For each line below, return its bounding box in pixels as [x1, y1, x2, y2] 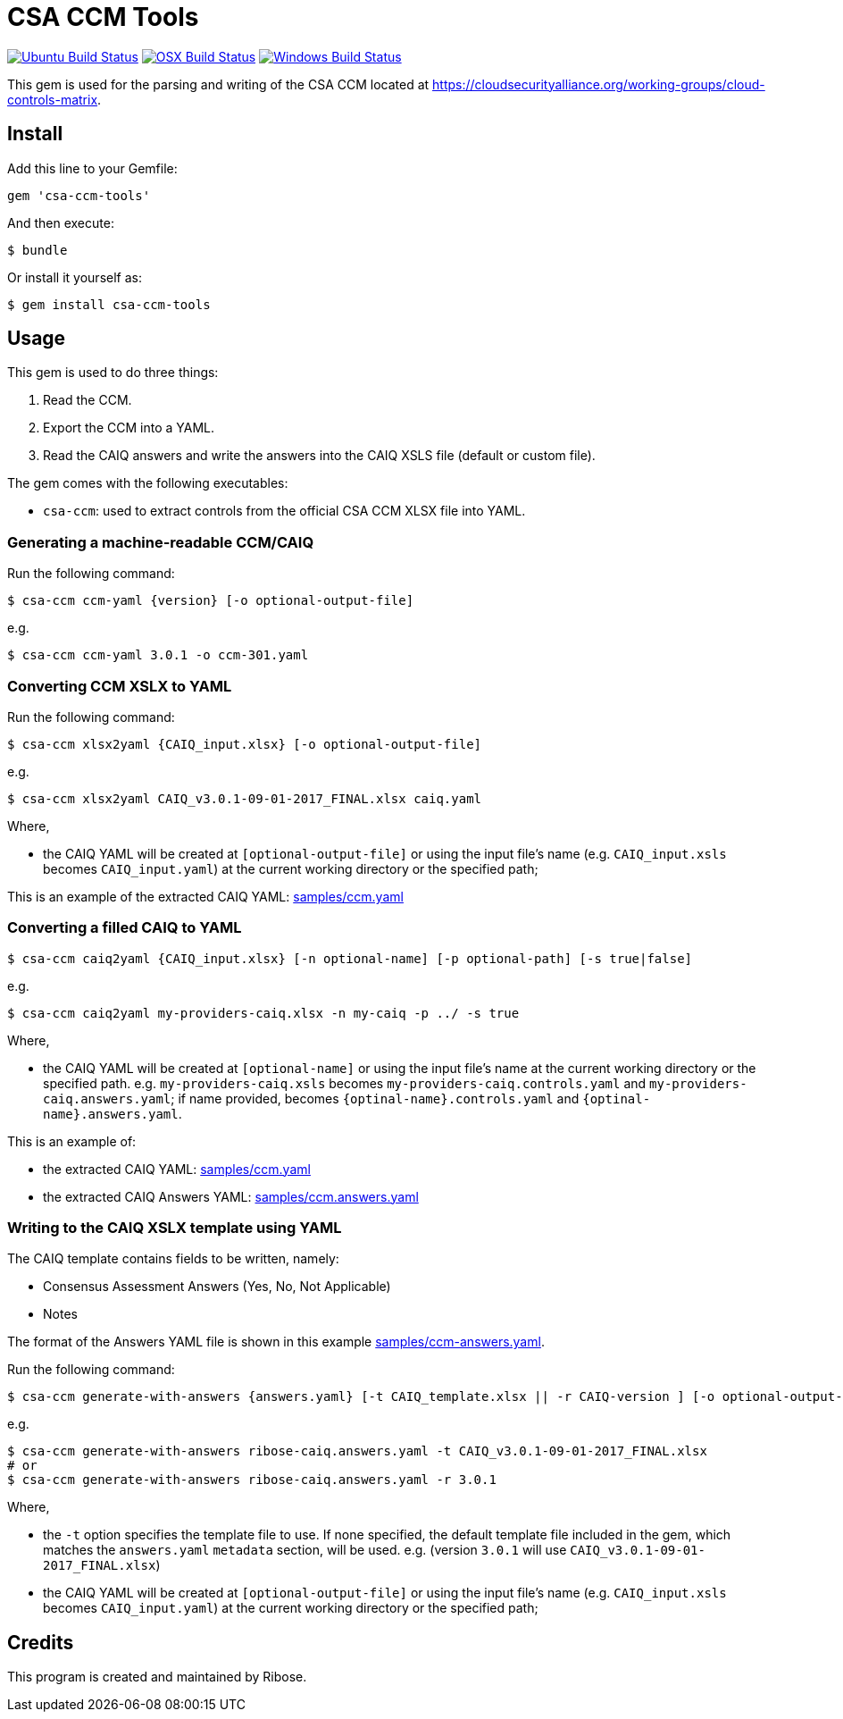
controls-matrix [7, 91, 98, 107]
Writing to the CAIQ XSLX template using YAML [7, 1219, 342, 1237]
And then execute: [7, 214, 114, 231]
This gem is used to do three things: [7, 365, 219, 381]
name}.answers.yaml [43, 1106, 179, 1121]
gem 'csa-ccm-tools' [7, 188, 151, 203]
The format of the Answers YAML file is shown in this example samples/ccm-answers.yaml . [7, 1334, 545, 1350]
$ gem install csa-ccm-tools [7, 297, 211, 312]
